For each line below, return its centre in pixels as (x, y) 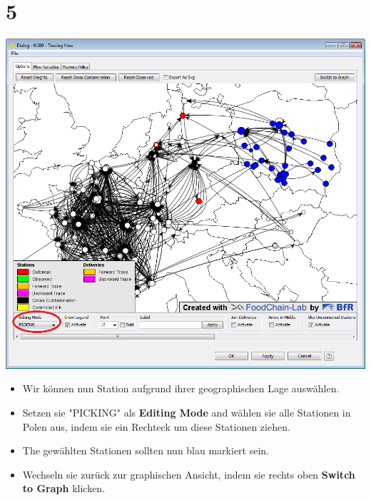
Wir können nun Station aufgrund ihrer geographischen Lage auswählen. (181, 388)
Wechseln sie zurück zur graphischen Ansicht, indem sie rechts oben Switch (189, 474)
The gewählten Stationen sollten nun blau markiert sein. (146, 450)
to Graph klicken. (64, 488)
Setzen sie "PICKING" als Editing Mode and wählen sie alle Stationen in (187, 412)
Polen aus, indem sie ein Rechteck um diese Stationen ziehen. (156, 426)
